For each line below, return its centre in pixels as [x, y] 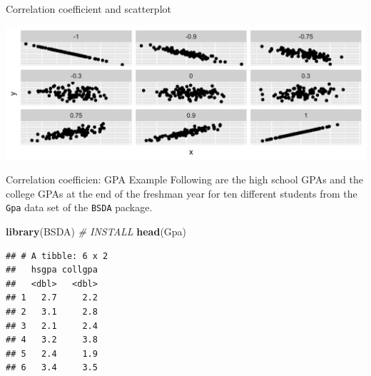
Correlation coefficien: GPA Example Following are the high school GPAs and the [185, 179]
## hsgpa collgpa [52, 270]
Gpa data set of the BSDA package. [79, 207]
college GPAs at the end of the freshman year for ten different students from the [182, 193]
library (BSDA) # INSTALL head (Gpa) [96, 232]
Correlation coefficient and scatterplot [88, 9]
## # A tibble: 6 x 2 [57, 256]
